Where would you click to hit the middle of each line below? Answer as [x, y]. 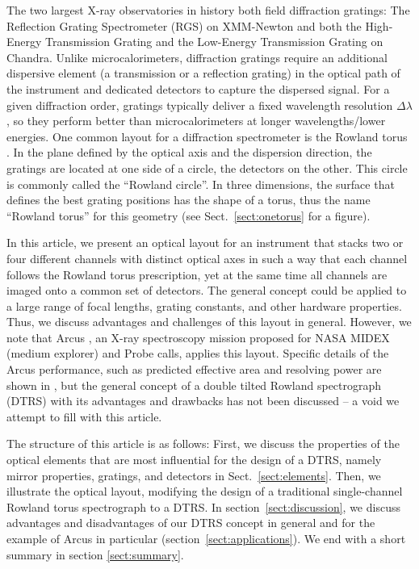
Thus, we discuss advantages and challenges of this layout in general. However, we [209, 322]
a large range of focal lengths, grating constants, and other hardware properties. [204, 305]
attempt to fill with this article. [84, 416]
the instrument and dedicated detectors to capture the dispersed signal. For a [198, 88]
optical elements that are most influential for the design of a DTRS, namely [194, 460]
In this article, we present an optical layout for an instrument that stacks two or [205, 243]
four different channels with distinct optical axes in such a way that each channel [207, 258]
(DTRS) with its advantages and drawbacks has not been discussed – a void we [203, 401]
